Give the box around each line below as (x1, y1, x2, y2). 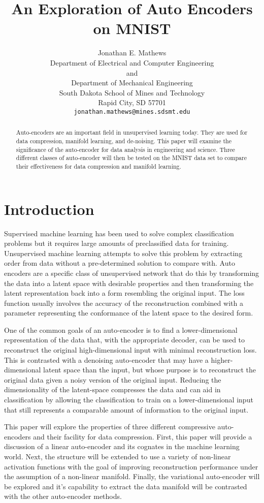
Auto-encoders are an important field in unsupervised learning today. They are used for (16, 128, 248, 137)
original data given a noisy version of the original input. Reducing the (4, 374, 221, 385)
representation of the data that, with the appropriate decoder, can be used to (4, 334, 245, 345)
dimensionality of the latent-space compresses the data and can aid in (4, 384, 221, 395)
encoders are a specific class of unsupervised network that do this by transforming (4, 267, 259, 278)
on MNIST (93, 18, 171, 39)
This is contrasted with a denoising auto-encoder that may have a (4, 354, 209, 365)
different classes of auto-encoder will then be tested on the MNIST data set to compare (16, 153, 247, 162)
